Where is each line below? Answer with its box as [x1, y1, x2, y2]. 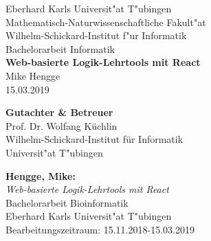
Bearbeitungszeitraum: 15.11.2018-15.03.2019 [5, 222, 195, 236]
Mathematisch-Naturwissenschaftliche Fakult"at [5, 14, 206, 29]
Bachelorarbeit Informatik [5, 41, 115, 56]
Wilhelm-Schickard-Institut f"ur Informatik [5, 28, 187, 43]
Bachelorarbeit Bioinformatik [5, 195, 129, 209]
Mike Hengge [5, 68, 60, 82]
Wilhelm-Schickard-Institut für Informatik [5, 132, 184, 146]
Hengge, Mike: [5, 168, 76, 183]
